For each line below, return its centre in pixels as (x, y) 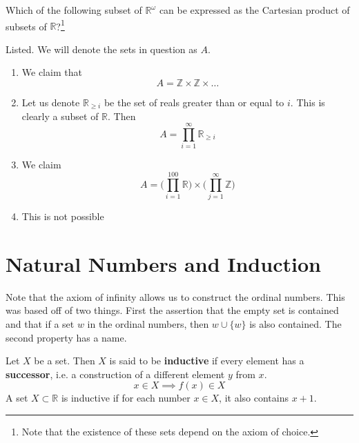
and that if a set (40, 323)
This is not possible (63, 216)
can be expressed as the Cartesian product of (254, 10)
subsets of (26, 26)
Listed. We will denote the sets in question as (101, 49)
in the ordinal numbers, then (148, 323)
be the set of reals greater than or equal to (194, 102)
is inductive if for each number (126, 398)
